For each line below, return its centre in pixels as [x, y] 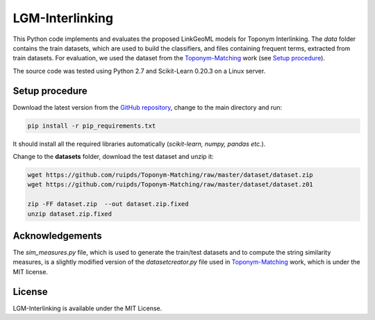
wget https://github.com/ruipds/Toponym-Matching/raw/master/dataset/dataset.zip [170, 175]
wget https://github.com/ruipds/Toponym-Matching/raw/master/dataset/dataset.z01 [170, 185]
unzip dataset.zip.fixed [70, 214]
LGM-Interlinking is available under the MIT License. [87, 308]
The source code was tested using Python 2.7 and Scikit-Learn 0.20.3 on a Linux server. [139, 71]
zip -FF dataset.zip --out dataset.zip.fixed [108, 204]
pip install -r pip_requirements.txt [92, 126]
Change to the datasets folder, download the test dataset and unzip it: [114, 156]
